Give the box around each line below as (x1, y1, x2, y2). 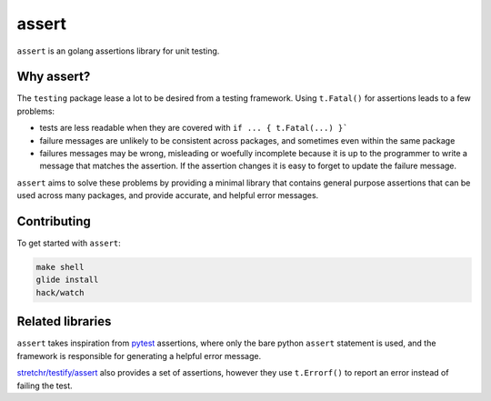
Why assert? (16, 69, 91, 85)
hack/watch (35, 287, 85, 297)
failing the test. (16, 380, 73, 391)
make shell (35, 262, 85, 273)
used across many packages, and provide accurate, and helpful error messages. (16, 190, 319, 201)
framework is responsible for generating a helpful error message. (16, 350, 262, 361)
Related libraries (16, 314, 112, 329)
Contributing (16, 214, 91, 229)
